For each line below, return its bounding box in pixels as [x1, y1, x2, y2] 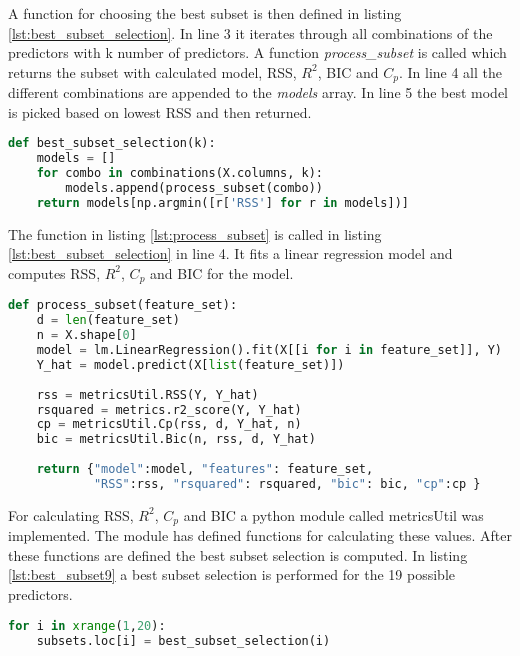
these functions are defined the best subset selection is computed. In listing [8, 544, 468, 565]
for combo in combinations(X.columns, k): [36, 166, 324, 181]
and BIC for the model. [150, 262, 294, 283]
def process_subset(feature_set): [8, 298, 238, 313]
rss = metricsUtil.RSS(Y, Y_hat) [36, 387, 259, 402]
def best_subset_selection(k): [8, 136, 216, 151]
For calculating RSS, [8, 504, 134, 525]
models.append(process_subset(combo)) [65, 181, 323, 196]
